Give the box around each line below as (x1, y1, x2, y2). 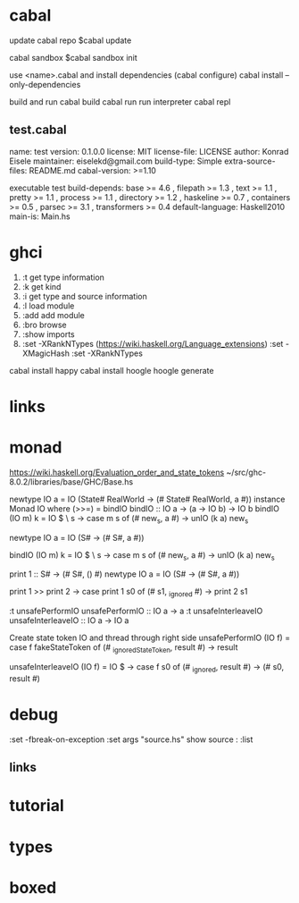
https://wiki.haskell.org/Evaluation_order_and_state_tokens (9, 467, 225, 477)
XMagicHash (21, 348, 70, 359)
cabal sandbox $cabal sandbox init (9, 52, 138, 63)
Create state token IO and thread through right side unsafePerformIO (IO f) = (9, 632, 291, 644)
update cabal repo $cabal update (9, 35, 132, 46)
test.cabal (9, 122, 67, 138)
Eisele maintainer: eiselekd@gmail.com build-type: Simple (9, 156, 223, 166)
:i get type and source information (21, 291, 147, 301)
